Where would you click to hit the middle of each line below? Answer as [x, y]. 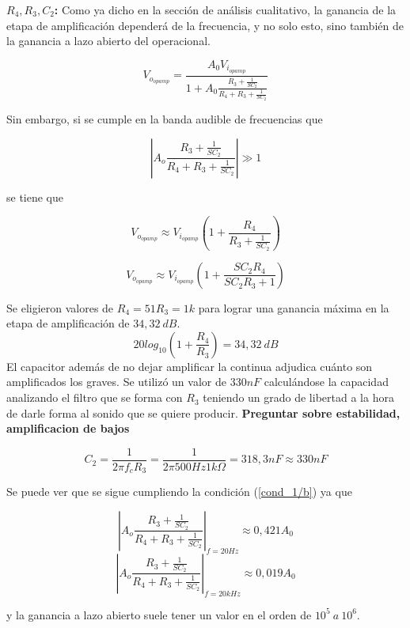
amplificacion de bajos [68, 428]
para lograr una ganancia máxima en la [294, 307]
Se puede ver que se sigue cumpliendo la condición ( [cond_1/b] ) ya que [179, 492]
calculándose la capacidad [326, 382]
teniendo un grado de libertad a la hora [298, 397]
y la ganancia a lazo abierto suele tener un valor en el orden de [159, 614]
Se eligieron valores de [60, 307]
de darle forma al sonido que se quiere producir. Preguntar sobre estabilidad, [203, 412]
